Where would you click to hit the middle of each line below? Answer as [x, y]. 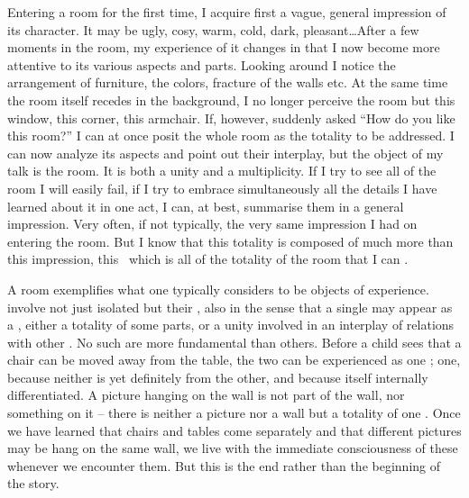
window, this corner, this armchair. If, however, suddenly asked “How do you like [231, 118]
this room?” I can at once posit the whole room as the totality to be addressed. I [231, 136]
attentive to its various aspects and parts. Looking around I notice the [202, 64]
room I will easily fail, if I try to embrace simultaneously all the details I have [222, 188]
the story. [33, 483]
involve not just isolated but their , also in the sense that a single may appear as [230, 307]
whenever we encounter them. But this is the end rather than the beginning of [224, 465]
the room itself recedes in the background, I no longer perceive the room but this [231, 100]
